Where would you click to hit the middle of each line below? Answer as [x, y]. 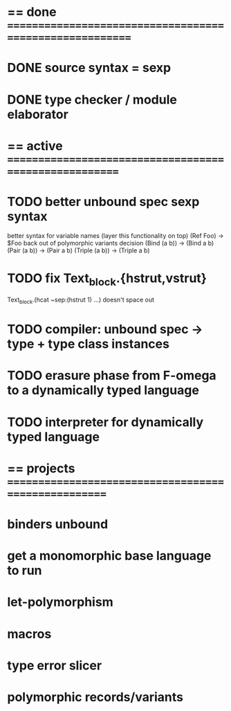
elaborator [38, 114]
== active [35, 146]
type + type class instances [88, 344]
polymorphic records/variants [95, 697]
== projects [41, 468]
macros [29, 634]
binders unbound [58, 524]
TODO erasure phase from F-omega [112, 376]
